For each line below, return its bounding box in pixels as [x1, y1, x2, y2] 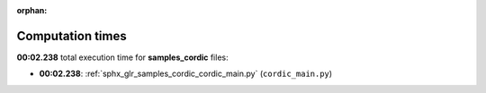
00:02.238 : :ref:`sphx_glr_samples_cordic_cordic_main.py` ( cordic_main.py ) [39, 68, 333, 80]
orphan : [16, 5, 48, 15]
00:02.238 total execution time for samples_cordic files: [16, 52, 229, 63]
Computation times [16, 28, 127, 44]
